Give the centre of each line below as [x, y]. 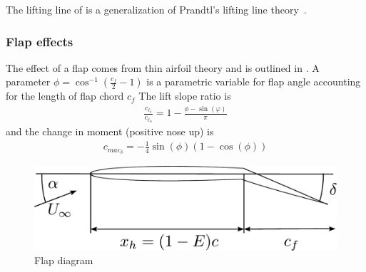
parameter [28, 82]
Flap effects [40, 41]
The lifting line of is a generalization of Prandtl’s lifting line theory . [156, 9]
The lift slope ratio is [185, 96]
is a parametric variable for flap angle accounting [254, 82]
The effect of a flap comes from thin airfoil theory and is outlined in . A [163, 67]
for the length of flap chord [65, 96]
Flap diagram [64, 260]
